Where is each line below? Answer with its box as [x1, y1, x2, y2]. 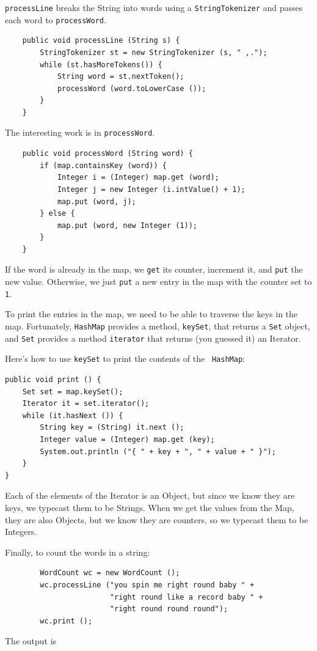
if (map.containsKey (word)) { [40, 161, 167, 170]
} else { [40, 209, 75, 218]
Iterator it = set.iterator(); [22, 399, 150, 408]
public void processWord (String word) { [22, 149, 193, 158]
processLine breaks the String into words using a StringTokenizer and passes [5, 1, 303, 13]
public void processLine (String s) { [22, 36, 180, 45]
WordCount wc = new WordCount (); [40, 568, 180, 578]
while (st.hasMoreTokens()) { [40, 60, 162, 69]
